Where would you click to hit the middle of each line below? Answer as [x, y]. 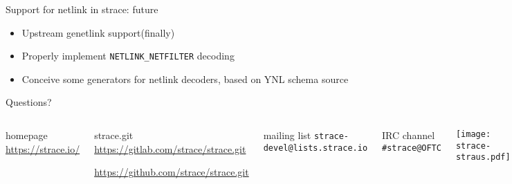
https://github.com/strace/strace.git [172, 172]
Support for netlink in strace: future [82, 9]
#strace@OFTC [412, 148]
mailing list [287, 135]
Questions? [29, 102]
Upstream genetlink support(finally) [98, 32]
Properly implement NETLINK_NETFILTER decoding [128, 56]
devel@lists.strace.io [316, 148]
